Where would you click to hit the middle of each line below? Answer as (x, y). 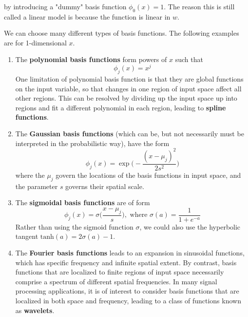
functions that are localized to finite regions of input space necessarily (120, 272)
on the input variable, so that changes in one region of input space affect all (128, 88)
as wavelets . (35, 310)
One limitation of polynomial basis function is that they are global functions (129, 79)
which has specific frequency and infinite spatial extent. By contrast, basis (126, 262)
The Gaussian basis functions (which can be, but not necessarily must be (130, 134)
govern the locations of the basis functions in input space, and (148, 175)
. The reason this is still (199, 6)
